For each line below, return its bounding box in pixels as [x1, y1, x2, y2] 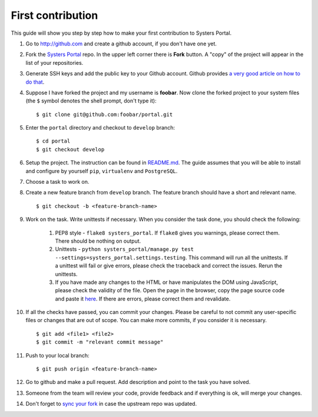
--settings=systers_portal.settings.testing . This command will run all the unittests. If [55, 254, 288, 261]
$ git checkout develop [36, 146, 105, 153]
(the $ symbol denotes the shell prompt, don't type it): [25, 97, 157, 104]
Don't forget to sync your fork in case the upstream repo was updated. [25, 401, 197, 408]
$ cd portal [36, 138, 71, 144]
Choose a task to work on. [25, 178, 90, 186]
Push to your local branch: [25, 352, 90, 359]
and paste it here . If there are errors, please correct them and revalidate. [55, 295, 231, 302]
